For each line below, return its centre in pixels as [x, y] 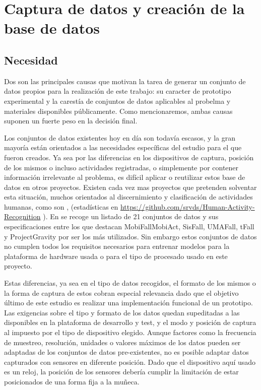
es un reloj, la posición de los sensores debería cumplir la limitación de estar [121, 372]
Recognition [22, 216]
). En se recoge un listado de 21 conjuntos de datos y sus [131, 216]
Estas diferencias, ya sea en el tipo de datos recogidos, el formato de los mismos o [130, 283]
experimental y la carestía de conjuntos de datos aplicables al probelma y [117, 101]
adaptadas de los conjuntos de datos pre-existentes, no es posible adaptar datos [126, 352]
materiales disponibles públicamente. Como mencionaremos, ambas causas [118, 111]
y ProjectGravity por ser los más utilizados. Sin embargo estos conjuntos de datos [130, 236]
